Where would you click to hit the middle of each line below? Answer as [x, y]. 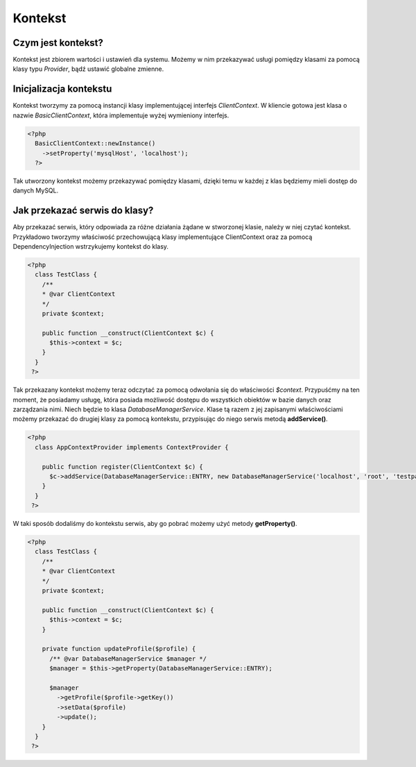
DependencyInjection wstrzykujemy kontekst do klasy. [91, 246]
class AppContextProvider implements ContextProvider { [132, 447]
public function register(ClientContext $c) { [123, 467]
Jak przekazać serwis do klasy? [83, 211]
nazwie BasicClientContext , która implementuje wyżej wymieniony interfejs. [121, 115]
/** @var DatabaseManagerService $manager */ [128, 659]
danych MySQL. [36, 190]
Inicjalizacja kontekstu [62, 89]
